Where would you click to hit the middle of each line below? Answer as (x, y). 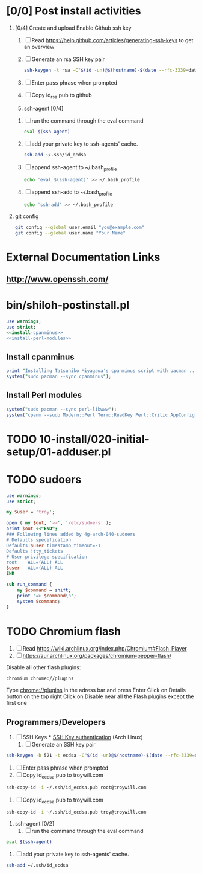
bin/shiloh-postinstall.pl (68, 305)
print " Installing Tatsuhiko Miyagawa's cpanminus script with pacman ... (102, 371)
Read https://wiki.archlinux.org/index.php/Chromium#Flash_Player (105, 649)
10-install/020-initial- (94, 439)
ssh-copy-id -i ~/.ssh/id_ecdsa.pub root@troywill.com (76, 787)
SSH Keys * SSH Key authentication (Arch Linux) (83, 737)
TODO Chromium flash (64, 631)
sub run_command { (29, 585)
